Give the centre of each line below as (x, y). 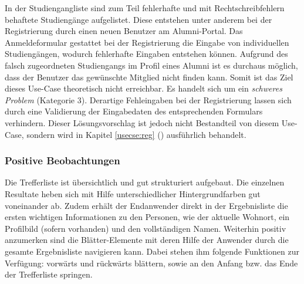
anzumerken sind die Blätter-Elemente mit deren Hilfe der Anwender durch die (147, 240)
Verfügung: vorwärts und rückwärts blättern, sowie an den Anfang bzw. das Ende (151, 263)
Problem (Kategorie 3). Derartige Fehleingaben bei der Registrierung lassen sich (148, 99)
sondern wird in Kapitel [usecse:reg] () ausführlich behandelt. (136, 134)
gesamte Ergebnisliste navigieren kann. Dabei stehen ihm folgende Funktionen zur (152, 251)
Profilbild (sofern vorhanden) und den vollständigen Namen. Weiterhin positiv (146, 228)
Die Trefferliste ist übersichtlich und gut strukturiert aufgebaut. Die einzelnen (145, 182)
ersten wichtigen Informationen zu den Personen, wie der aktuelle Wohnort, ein (147, 217)
